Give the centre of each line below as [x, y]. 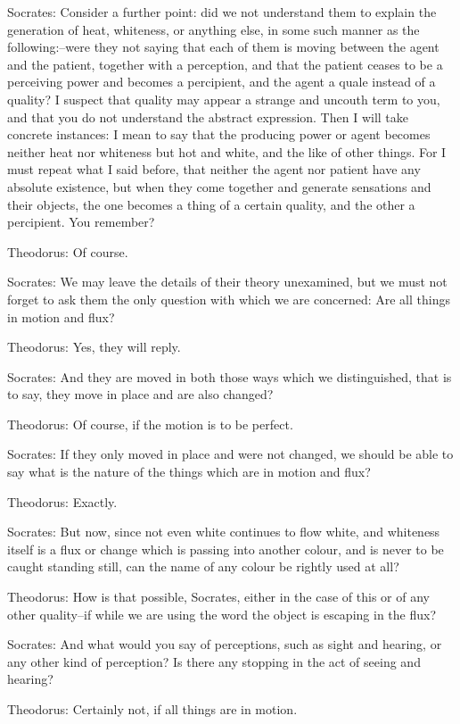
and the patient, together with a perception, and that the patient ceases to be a [225, 64]
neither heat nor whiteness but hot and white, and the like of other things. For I [227, 151]
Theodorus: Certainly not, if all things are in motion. [152, 709]
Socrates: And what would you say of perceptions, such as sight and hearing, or [225, 644]
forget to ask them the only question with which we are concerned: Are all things [229, 299]
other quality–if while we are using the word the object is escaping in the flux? [222, 614]
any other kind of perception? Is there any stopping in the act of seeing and [214, 661]
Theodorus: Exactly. [62, 501]
